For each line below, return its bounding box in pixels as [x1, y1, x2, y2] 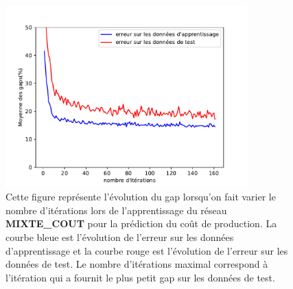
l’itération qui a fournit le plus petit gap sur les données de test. [5, 270, 275, 284]
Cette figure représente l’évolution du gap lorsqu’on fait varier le [5, 189, 276, 204]
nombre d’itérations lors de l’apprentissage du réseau [5, 203, 227, 217]
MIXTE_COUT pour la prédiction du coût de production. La [5, 216, 277, 231]
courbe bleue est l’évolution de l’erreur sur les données [5, 229, 234, 244]
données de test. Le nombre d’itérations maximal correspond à [5, 257, 268, 271]
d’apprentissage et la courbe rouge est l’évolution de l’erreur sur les [5, 243, 288, 257]
